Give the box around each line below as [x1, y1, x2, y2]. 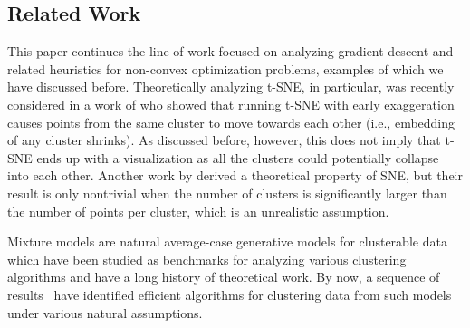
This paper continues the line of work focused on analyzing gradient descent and [7, 42, 454, 61]
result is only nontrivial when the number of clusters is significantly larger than [7, 183, 447, 202]
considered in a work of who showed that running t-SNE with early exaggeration [7, 94, 455, 113]
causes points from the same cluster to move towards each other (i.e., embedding [7, 112, 456, 131]
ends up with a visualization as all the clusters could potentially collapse [36, 148, 439, 167]
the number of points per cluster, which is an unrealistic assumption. [7, 201, 389, 220]
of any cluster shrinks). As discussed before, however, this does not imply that [7, 130, 441, 150]
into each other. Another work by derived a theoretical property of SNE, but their [7, 166, 463, 185]
